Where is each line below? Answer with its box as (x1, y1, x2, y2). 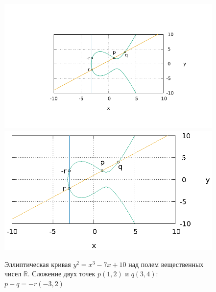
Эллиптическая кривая (4, 259, 71, 269)
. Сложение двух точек (27, 268, 96, 279)
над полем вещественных (128, 259, 204, 269)
